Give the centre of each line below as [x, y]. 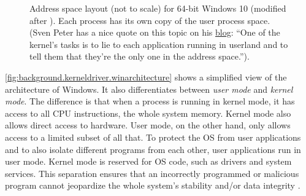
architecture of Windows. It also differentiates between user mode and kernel [149, 89]
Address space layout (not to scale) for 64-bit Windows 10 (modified [158, 8]
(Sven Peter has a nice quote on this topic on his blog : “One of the [155, 32]
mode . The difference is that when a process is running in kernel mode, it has [150, 101]
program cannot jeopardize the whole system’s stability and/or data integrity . [153, 185]
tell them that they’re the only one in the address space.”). [140, 56]
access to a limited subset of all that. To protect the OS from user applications [153, 137]
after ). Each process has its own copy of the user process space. [150, 20]
